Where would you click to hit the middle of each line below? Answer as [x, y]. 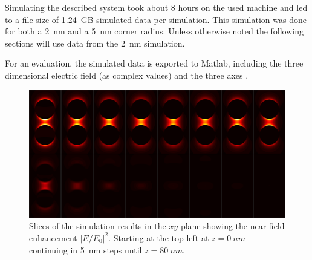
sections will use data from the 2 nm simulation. [95, 43]
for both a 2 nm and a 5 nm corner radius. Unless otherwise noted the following [154, 31]
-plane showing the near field [231, 226]
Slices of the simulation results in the [98, 226]
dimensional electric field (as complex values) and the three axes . [127, 75]
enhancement [53, 237]
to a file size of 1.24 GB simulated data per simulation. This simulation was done [156, 19]
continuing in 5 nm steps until [86, 249]
